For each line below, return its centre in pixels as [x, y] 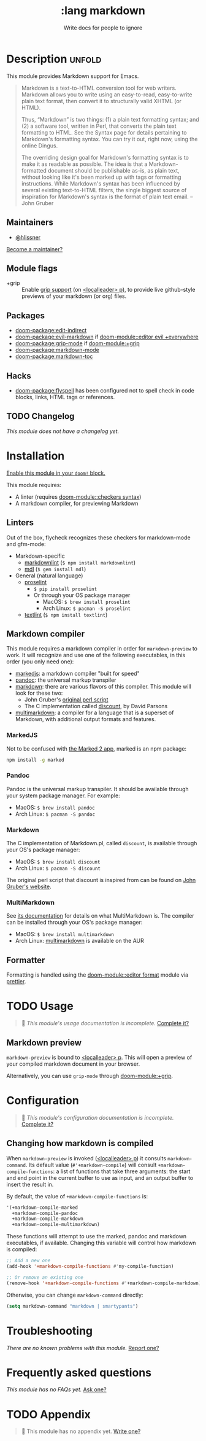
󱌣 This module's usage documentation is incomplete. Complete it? [105, 1023]
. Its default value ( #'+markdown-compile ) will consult [91, 1165]
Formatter [26, 960]
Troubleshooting [50, 1331]
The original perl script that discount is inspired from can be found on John [101, 880]
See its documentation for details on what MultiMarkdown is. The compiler [100, 916]
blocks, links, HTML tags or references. [65, 397]
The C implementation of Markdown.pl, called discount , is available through [102, 843]
